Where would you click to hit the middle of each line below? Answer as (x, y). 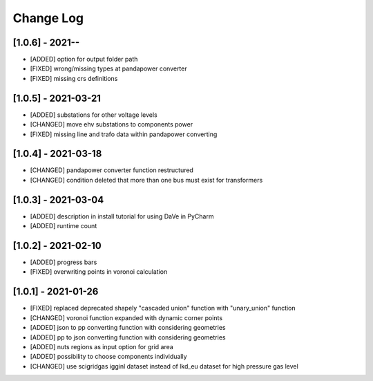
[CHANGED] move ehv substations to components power (112, 124)
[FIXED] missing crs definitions (74, 78)
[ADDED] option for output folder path (84, 59)
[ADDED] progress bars (64, 262)
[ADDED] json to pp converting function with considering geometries (128, 328)
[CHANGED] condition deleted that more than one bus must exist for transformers (146, 180)
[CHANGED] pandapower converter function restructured (112, 170)
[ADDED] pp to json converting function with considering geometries (128, 337)
